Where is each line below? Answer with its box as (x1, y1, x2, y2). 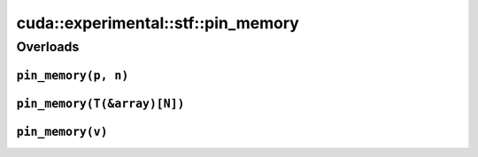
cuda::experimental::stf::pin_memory (16, 13, 300, 33)
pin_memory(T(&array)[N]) (16, 96, 185, 110)
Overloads (16, 39, 80, 55)
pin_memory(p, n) (16, 68, 129, 83)
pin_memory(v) (16, 124, 108, 138)
